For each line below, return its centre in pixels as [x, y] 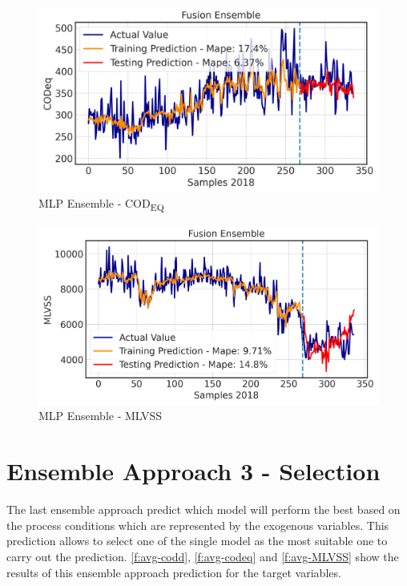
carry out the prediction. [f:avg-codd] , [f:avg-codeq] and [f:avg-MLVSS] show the [203, 556]
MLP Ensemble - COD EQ [101, 204]
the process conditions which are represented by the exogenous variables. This [198, 525]
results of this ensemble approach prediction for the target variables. [174, 572]
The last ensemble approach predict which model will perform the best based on [203, 509]
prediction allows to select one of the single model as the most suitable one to [197, 541]
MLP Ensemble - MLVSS [101, 416]
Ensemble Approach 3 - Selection [193, 471]
